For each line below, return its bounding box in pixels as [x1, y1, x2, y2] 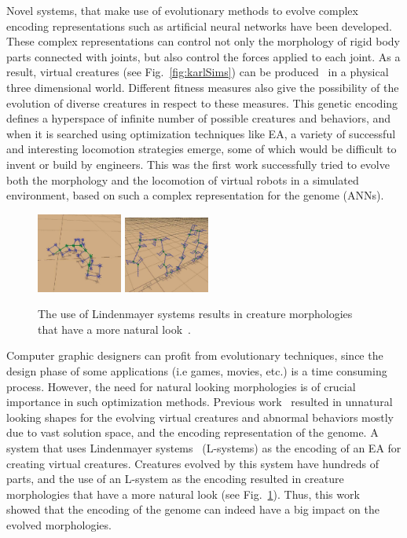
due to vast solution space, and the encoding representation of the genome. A [6, 424, 379, 441]
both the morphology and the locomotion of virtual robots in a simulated [6, 171, 359, 188]
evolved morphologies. [6, 516, 112, 533]
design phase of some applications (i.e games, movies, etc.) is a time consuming [6, 363, 387, 379]
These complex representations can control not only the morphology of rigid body [6, 33, 400, 49]
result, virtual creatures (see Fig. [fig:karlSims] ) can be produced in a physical [6, 64, 389, 80]
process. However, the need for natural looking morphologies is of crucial [6, 378, 356, 394]
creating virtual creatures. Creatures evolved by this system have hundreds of [6, 455, 379, 471]
